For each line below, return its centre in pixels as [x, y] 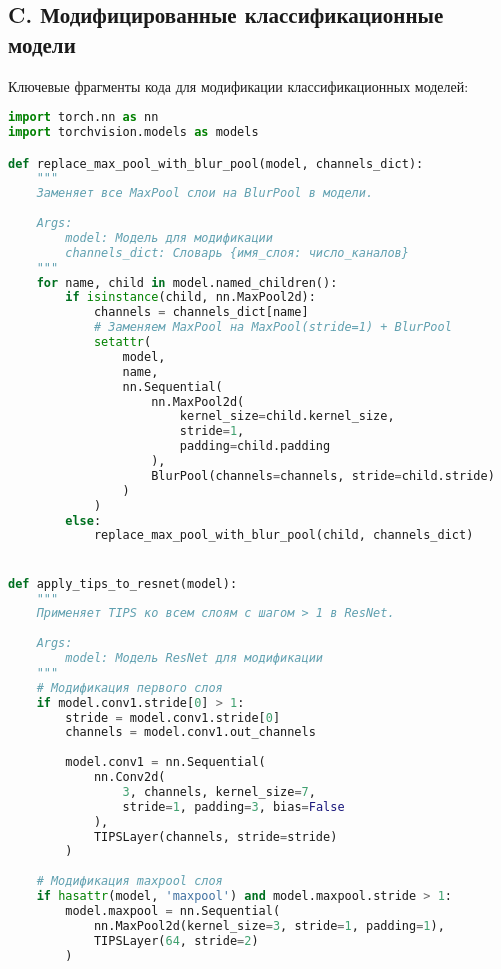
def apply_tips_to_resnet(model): [123, 583]
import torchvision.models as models [133, 132]
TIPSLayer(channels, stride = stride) [215, 836]
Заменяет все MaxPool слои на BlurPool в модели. [205, 193]
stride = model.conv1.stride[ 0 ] [173, 717]
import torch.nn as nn [83, 117]
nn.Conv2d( [129, 777]
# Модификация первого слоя [129, 687]
